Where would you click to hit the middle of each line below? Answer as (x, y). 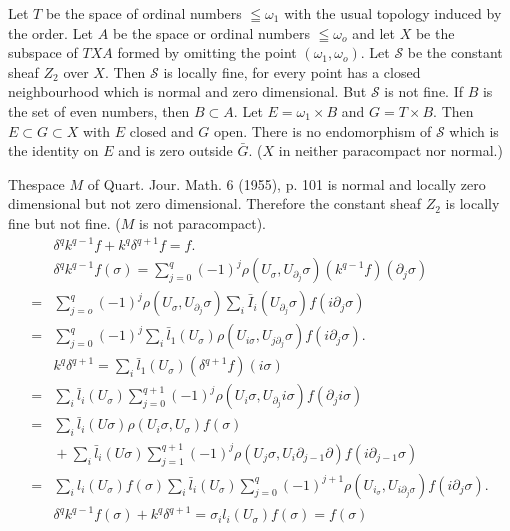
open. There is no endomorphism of (323, 130)
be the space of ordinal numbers (143, 13)
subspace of (43, 52)
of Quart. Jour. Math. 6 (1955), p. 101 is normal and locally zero (286, 183)
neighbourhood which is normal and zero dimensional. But (187, 91)
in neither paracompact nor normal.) (390, 150)
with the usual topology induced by (393, 13)
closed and (161, 130)
